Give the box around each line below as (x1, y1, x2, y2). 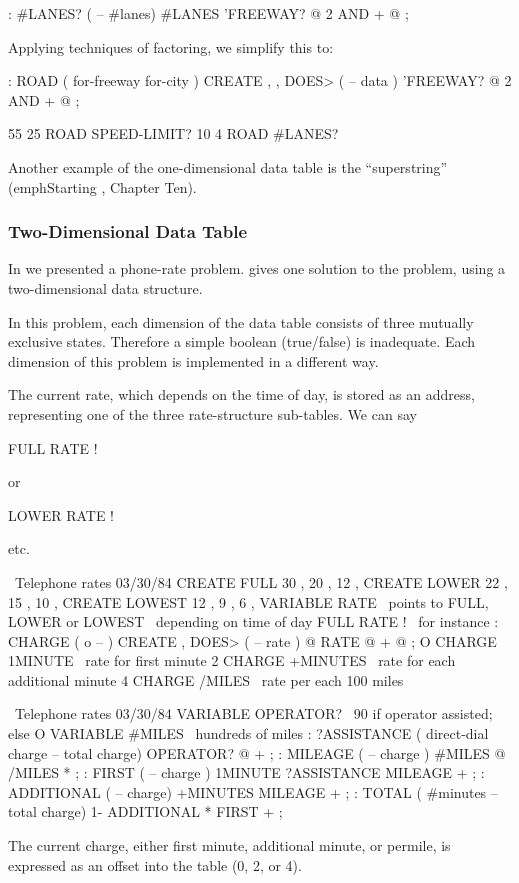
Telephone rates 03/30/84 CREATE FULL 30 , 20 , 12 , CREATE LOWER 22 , (14, 571, 508, 592)
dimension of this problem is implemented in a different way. (8, 350, 379, 371)
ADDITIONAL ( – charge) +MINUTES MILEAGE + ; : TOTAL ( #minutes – (8, 781, 498, 802)
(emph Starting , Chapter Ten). (8, 176, 197, 197)
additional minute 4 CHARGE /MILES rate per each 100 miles (8, 669, 404, 690)
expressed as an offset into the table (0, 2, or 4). (8, 854, 302, 875)
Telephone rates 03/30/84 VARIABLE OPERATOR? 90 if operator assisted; (14, 703, 493, 724)
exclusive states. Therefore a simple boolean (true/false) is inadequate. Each (8, 331, 476, 352)
